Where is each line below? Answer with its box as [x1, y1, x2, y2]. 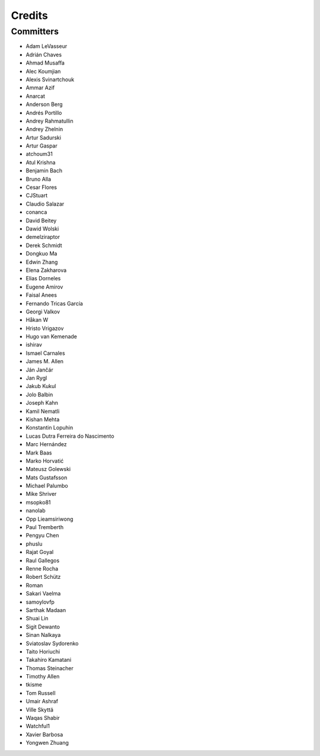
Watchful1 [25, 723, 50, 730]
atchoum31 [25, 150, 53, 158]
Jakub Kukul [25, 383, 56, 390]
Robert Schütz [25, 574, 61, 581]
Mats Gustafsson [25, 474, 68, 481]
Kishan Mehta [25, 415, 60, 423]
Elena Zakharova [25, 267, 67, 274]
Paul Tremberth [25, 524, 64, 531]
